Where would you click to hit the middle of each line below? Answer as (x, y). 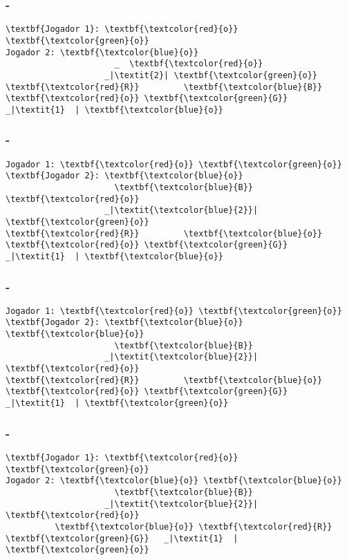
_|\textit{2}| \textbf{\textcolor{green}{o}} (211, 75)
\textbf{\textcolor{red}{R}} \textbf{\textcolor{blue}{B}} (164, 87)
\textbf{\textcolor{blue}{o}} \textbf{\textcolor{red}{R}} (194, 526)
